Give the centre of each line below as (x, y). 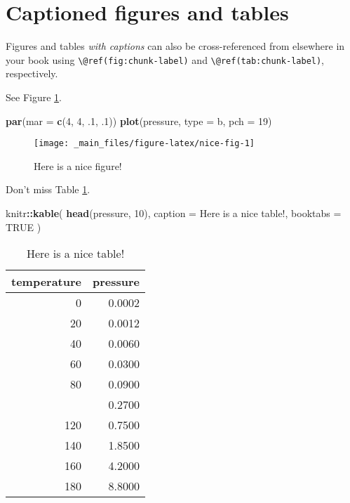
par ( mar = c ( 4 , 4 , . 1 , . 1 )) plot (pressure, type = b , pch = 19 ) (139, 120)
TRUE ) (23, 227)
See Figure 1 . (34, 97)
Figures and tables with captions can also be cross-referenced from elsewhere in (175, 46)
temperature (47, 282)
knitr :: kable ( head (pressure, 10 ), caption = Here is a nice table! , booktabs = (174, 213)
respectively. (32, 73)
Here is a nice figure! (78, 165)
